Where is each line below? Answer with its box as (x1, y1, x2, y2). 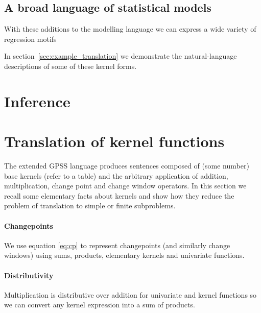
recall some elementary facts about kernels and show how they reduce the (4, 190, 234, 201)
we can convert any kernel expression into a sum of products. (4, 299, 195, 310)
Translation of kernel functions (4, 131, 225, 152)
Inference (4, 90, 70, 111)
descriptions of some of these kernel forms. (4, 60, 137, 71)
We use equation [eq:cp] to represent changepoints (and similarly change (4, 239, 230, 250)
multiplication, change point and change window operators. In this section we (4, 180, 247, 191)
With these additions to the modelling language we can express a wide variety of (4, 23, 256, 34)
